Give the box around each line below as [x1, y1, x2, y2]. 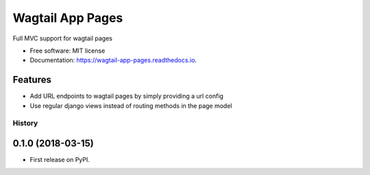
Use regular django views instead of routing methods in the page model [29, 101, 232, 109]
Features [12, 74, 51, 85]
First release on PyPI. [29, 156, 90, 164]
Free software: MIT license [29, 46, 106, 55]
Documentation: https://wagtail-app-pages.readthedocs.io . [29, 56, 197, 64]
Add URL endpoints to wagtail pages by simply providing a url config [29, 92, 224, 100]
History [12, 118, 38, 128]
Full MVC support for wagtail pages [12, 34, 113, 42]
